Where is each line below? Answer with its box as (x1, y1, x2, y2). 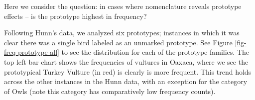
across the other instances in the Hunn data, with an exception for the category (4, 76, 248, 87)
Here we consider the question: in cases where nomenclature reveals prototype (4, 1, 242, 11)
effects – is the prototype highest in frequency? (4, 10, 147, 21)
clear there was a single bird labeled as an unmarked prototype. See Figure (4, 37, 233, 47)
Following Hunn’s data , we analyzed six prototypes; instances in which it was (4, 27, 240, 38)
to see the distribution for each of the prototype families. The (61, 47, 250, 57)
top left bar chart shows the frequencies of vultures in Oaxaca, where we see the (4, 56, 249, 67)
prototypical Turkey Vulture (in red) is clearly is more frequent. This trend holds (4, 66, 252, 77)
